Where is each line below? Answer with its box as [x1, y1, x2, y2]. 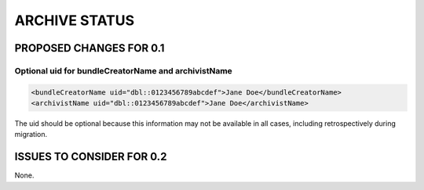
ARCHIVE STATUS [14, 12, 135, 29]
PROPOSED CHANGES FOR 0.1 [14, 41, 165, 55]
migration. [14, 130, 48, 139]
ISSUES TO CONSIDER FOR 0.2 [14, 150, 167, 163]
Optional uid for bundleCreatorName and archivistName [14, 65, 233, 76]
